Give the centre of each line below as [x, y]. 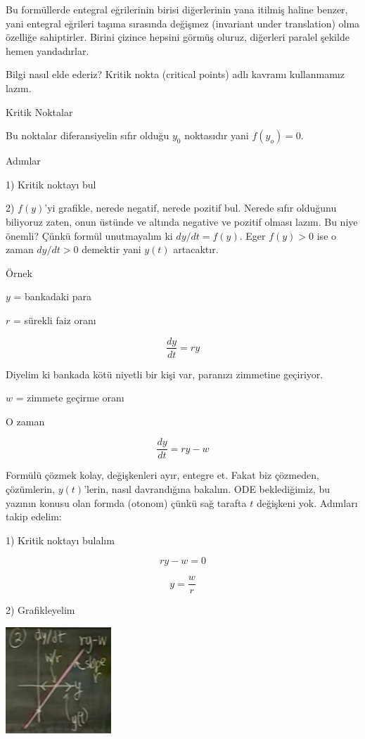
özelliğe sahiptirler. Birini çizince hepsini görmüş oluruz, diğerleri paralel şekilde [178, 37]
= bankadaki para [53, 296]
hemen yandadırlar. [47, 50]
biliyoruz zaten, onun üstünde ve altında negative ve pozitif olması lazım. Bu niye [182, 221]
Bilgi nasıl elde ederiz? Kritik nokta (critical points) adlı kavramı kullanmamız [175, 74]
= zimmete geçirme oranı [70, 398]
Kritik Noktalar [39, 111]
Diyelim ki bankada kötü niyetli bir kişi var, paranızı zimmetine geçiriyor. [165, 374]
